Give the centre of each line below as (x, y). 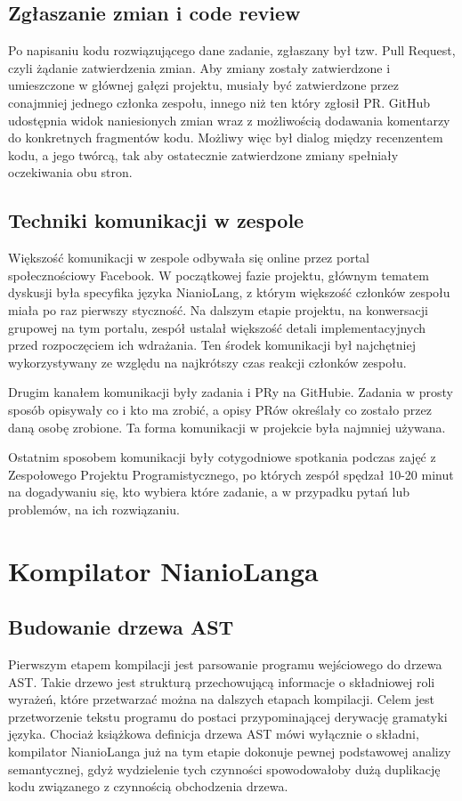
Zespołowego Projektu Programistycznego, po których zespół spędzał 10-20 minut (231, 474)
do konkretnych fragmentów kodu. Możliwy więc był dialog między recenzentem (226, 138)
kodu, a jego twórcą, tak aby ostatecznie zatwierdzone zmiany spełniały (203, 154)
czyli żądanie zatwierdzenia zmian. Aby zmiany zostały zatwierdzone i (199, 67)
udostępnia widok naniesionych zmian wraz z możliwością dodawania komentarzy (229, 120)
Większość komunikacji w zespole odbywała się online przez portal (189, 258)
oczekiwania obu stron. (70, 172)
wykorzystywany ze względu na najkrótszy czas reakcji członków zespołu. (207, 362)
